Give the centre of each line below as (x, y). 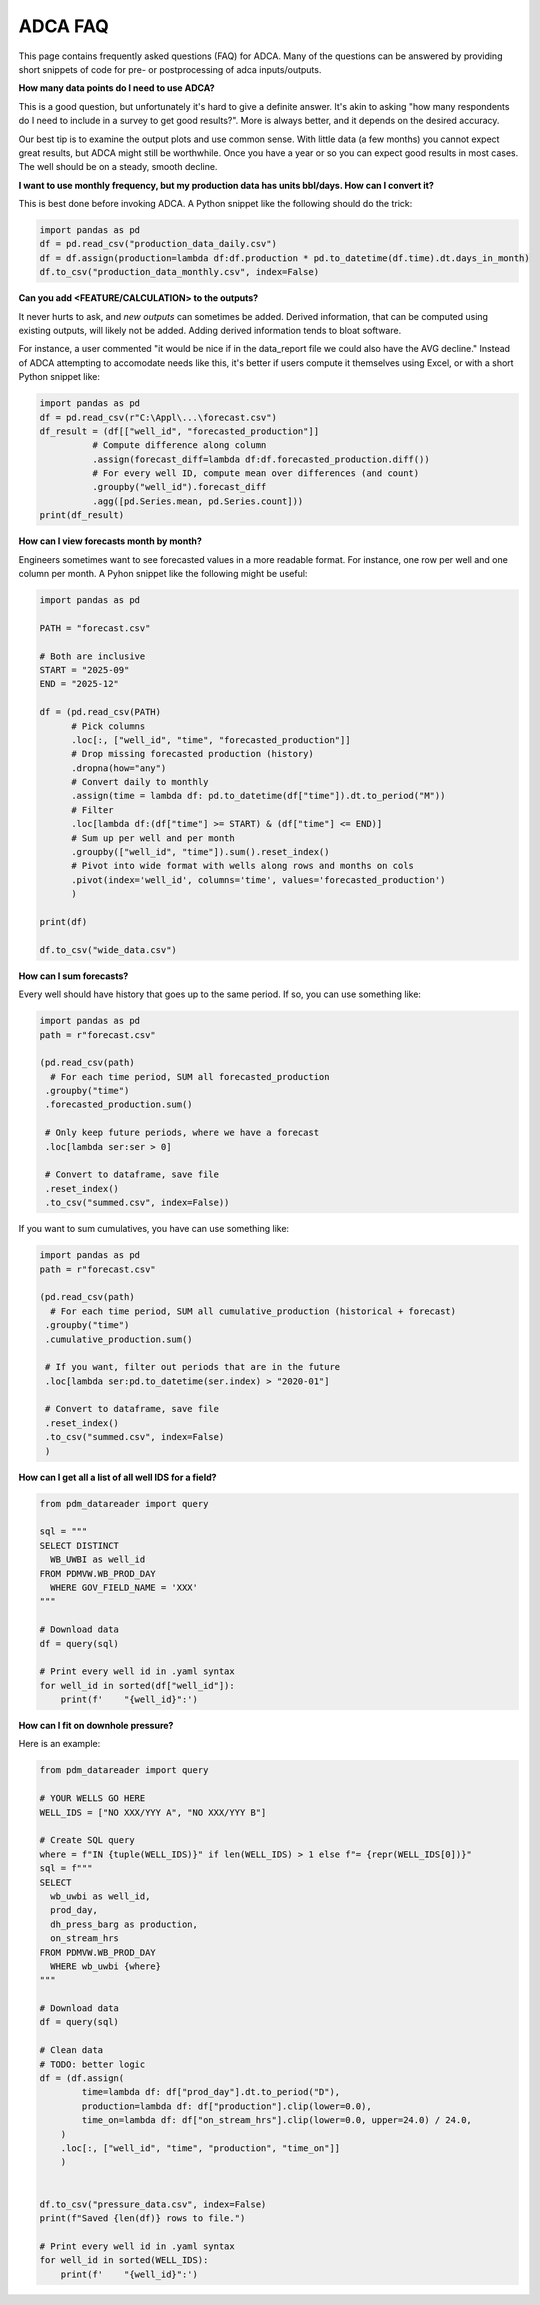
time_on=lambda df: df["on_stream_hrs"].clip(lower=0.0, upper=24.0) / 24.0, (276, 2120)
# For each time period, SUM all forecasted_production (190, 1076)
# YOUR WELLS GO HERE (92, 1798)
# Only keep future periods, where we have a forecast (182, 1133)
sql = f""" (66, 1868)
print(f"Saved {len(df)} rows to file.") (142, 2218)
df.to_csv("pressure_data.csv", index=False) (153, 2204)
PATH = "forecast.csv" (95, 628)
